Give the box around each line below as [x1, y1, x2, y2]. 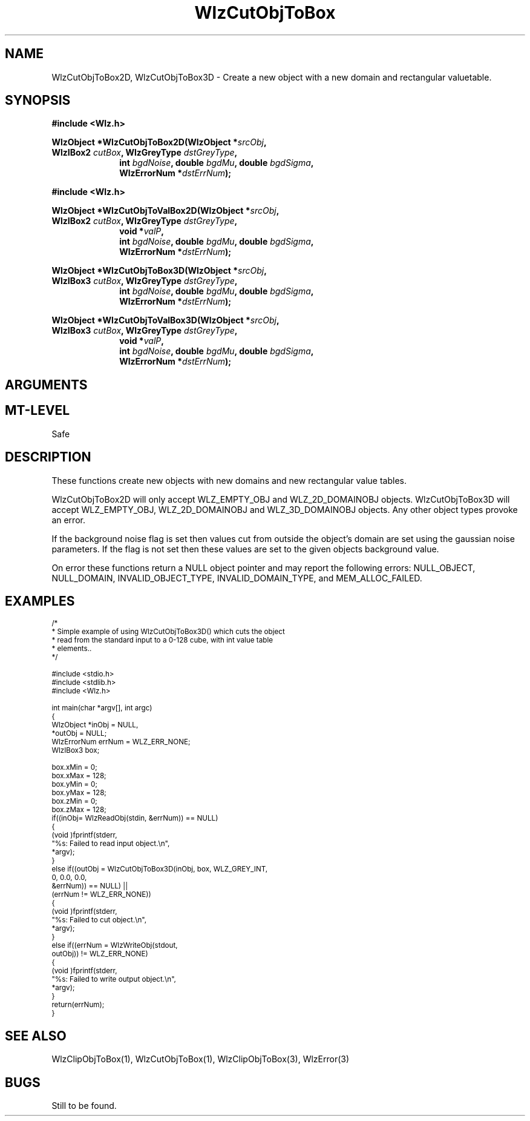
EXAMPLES [5, 593, 75, 609]
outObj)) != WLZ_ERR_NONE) [51, 950, 148, 959]
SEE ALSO [5, 1028, 67, 1043]
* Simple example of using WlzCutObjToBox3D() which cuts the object [51, 627, 285, 637]
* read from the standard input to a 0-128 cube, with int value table [51, 636, 273, 645]
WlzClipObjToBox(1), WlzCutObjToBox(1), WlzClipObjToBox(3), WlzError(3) [51, 1054, 350, 1065]
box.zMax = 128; [51, 805, 106, 815]
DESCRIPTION [5, 449, 91, 465]
